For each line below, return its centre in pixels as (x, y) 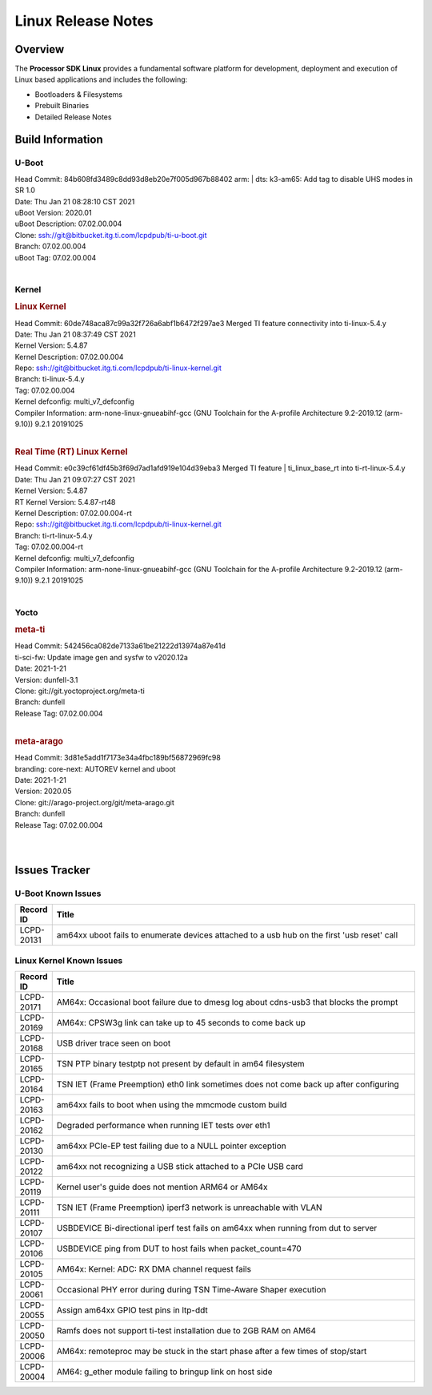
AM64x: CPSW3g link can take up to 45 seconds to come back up (181, 1023)
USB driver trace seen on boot (114, 1043)
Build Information (59, 140)
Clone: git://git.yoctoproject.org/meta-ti (80, 691)
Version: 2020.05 (43, 791)
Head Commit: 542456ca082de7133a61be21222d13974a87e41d (120, 646)
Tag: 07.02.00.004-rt (49, 547)
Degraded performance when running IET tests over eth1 (163, 1126)
